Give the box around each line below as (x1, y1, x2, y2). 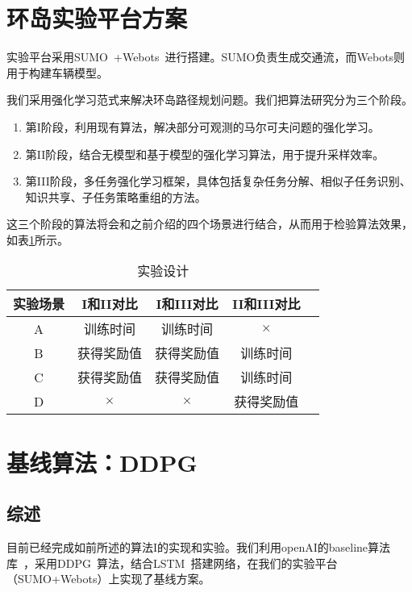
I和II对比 (81, 294, 138, 314)
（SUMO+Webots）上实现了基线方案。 (6, 570, 210, 587)
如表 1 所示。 (6, 231, 69, 248)
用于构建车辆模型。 (6, 64, 108, 81)
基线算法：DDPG (6, 445, 198, 478)
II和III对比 (232, 294, 301, 314)
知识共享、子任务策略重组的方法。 (25, 188, 206, 205)
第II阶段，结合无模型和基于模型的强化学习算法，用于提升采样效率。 (25, 145, 385, 162)
